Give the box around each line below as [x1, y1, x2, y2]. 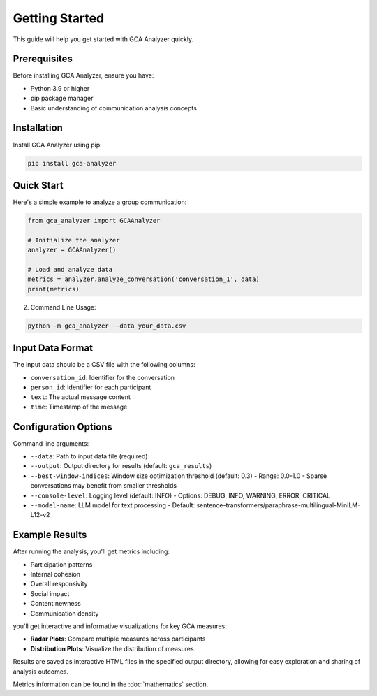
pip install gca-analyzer [27, 159, 117, 167]
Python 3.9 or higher [30, 84, 90, 92]
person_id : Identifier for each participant [30, 383, 151, 391]
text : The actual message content [30, 393, 131, 401]
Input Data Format [13, 342, 94, 354]
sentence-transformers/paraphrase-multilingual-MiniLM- [196, 501, 361, 509]
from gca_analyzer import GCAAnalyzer [27, 217, 161, 224]
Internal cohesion [30, 570, 80, 579]
